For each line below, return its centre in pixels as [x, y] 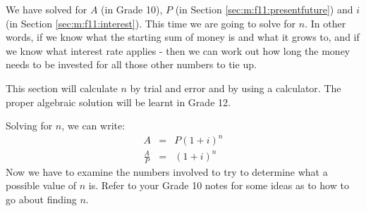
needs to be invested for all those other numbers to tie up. [131, 64]
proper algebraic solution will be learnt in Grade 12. [118, 102]
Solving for [29, 126]
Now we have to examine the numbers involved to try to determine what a [167, 171]
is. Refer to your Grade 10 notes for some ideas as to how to [219, 185]
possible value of [41, 185]
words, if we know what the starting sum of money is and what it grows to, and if [183, 37]
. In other [325, 23]
